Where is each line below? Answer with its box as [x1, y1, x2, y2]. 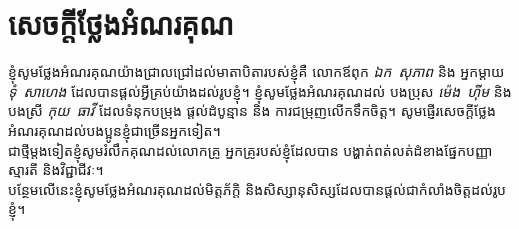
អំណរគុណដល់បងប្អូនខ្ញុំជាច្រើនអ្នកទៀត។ [8, 119, 221, 140]
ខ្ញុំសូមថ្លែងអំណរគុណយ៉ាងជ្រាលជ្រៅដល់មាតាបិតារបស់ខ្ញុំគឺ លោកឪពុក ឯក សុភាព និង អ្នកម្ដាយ [8, 61, 505, 82]
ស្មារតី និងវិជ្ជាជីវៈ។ [8, 159, 104, 180]
